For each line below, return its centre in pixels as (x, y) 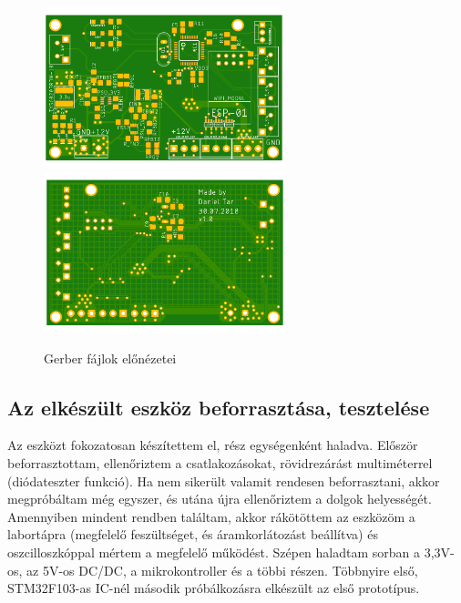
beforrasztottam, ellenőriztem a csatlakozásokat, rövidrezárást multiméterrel (220, 462)
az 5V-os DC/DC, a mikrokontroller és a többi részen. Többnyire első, (222, 570)
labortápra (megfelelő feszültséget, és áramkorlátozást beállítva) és (193, 534)
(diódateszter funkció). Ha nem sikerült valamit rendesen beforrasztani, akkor (224, 480)
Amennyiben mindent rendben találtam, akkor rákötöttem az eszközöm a (211, 516)
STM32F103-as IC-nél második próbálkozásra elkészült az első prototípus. (214, 588)
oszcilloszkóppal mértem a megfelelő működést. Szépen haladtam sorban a (214, 552)
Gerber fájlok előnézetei (110, 358)
